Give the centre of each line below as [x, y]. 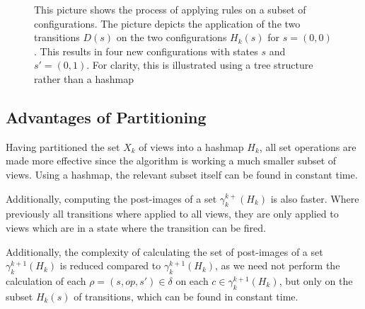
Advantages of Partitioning [106, 117]
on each [192, 280]
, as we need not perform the [278, 265]
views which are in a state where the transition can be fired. [136, 227]
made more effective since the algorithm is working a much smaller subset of [171, 161]
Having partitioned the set [63, 146]
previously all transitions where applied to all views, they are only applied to [172, 214]
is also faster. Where [315, 198]
